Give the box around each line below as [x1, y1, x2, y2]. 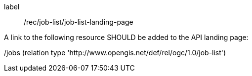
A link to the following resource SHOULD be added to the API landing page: [4, 33, 249, 41]
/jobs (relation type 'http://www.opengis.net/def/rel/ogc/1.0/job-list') [4, 48, 226, 57]
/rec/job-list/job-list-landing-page [24, 18, 133, 26]
